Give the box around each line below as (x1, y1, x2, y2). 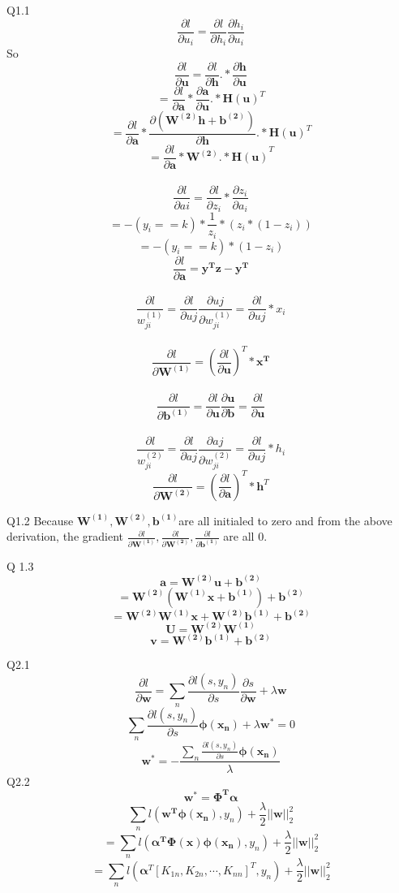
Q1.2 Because (6, 511, 74, 528)
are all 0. (223, 528, 268, 545)
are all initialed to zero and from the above (178, 511, 393, 528)
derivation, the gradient (6, 528, 123, 545)
